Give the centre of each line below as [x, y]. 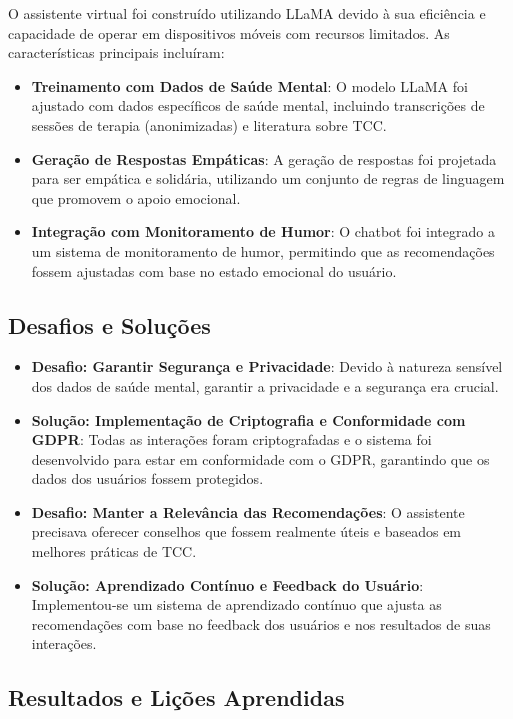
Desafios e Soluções [109, 324]
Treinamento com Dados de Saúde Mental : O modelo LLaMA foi [249, 85]
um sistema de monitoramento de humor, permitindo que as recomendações [263, 250]
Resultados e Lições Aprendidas [176, 697]
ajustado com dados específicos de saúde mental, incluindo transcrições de [258, 105]
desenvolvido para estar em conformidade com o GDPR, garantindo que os [260, 458]
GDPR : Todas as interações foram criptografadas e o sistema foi [231, 439]
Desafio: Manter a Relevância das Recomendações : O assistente [248, 511]
